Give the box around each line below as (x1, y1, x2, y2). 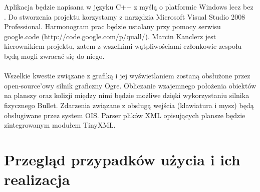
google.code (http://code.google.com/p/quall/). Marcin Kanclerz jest (4, 31, 216, 41)
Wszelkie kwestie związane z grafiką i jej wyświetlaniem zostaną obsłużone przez (4, 70, 250, 81)
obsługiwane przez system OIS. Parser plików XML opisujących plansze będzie (4, 110, 245, 120)
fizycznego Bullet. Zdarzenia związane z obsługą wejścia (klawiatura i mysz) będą (4, 100, 254, 110)
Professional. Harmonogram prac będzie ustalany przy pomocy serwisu (4, 21, 221, 32)
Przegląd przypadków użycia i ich (4, 149, 240, 169)
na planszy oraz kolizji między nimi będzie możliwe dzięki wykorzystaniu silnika (4, 90, 249, 101)
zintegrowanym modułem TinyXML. (4, 120, 116, 130)
